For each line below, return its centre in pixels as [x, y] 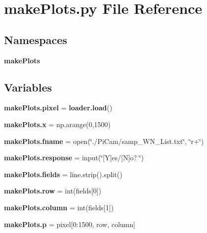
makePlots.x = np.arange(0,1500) [57, 124]
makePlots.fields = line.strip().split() [63, 174]
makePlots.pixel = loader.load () [58, 108]
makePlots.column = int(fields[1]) [59, 207]
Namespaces [36, 39]
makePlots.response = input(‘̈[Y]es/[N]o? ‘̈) [74, 158]
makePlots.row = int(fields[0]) [53, 191]
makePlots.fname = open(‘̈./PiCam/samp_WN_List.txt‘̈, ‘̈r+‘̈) [104, 141]
